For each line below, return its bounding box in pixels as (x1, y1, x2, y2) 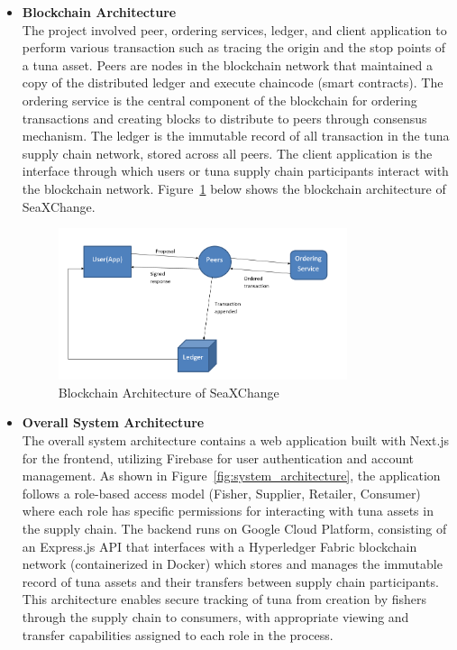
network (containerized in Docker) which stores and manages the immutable (22, 554, 443, 573)
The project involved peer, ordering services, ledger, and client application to (22, 20, 447, 39)
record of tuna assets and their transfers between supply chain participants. (22, 572, 439, 590)
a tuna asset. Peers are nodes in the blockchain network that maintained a (22, 55, 434, 74)
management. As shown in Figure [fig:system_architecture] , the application (22, 466, 441, 485)
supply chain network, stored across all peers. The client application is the (22, 143, 433, 162)
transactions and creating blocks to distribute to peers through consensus (22, 108, 427, 127)
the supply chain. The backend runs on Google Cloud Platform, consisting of (22, 519, 447, 538)
